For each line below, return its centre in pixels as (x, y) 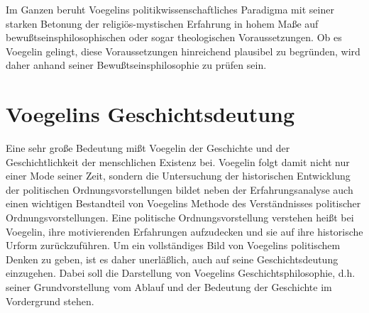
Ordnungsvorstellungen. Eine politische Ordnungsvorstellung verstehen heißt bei (180, 218)
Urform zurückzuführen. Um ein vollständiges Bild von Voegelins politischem (173, 245)
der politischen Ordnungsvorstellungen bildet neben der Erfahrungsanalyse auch (180, 189)
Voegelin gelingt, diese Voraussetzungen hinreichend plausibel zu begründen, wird (183, 51)
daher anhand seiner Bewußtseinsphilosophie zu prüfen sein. (136, 65)
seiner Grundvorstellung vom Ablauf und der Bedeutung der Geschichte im (169, 287)
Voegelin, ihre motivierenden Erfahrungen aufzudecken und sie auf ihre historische (184, 231)
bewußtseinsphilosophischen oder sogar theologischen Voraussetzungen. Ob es (174, 37)
